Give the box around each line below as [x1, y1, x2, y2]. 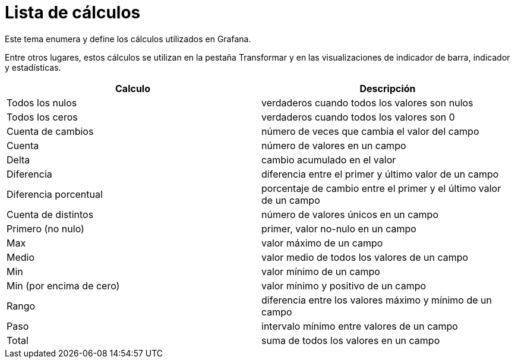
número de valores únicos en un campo [261, 208, 438, 220]
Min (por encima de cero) [7, 279, 120, 292]
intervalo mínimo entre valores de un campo [261, 320, 458, 332]
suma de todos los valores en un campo [261, 334, 440, 346]
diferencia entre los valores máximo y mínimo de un [261, 293, 492, 306]
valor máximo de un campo [261, 236, 383, 249]
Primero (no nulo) [7, 222, 84, 235]
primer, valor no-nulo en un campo [261, 222, 416, 235]
